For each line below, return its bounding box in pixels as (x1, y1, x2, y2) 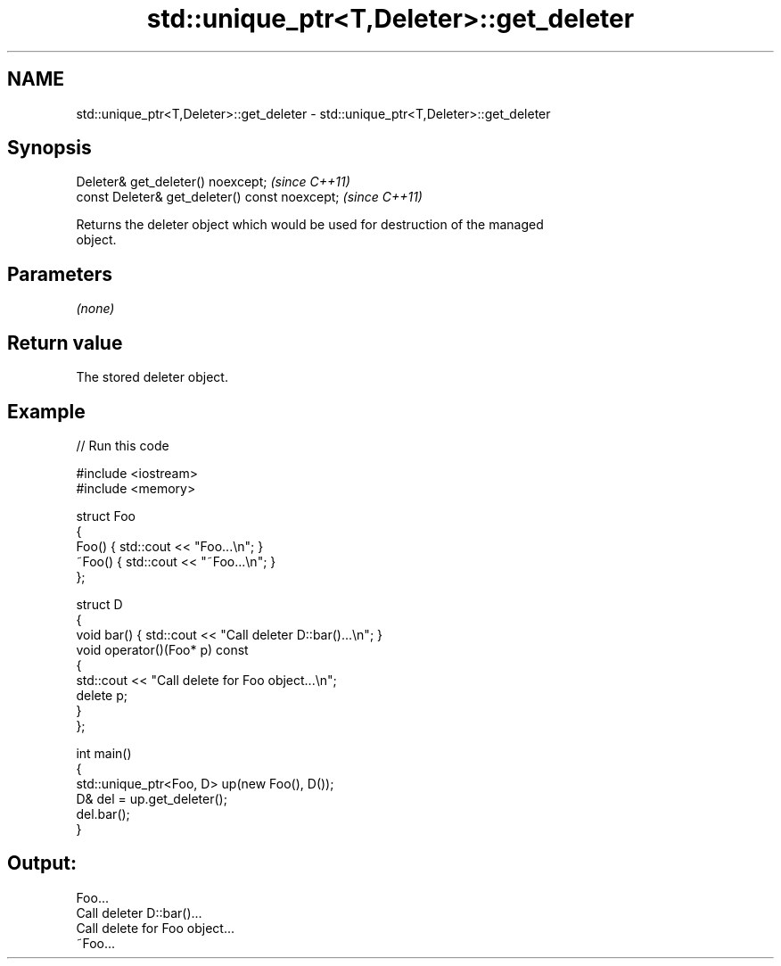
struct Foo (76, 508, 136, 524)
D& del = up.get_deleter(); (76, 790, 227, 806)
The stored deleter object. (76, 369, 228, 385)
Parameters (7, 262, 112, 285)
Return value (7, 331, 123, 354)
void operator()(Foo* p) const (76, 641, 249, 657)
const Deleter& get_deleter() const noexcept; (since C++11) (76, 189, 423, 205)
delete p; (76, 687, 128, 703)
